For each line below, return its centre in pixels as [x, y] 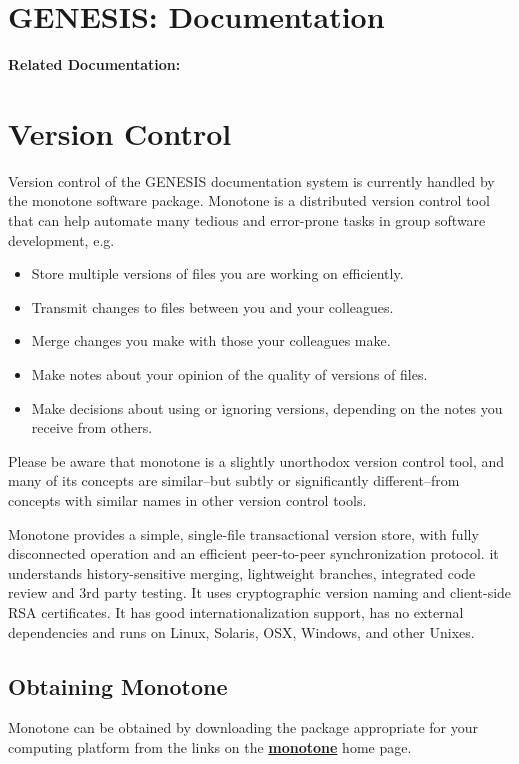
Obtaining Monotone [118, 685]
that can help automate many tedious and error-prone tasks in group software [247, 220]
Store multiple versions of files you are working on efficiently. [217, 273]
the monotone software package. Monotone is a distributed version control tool [249, 200]
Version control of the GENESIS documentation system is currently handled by [251, 180]
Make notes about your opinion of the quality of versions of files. [229, 374]
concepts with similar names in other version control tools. [187, 499]
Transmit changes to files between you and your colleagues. [212, 306]
